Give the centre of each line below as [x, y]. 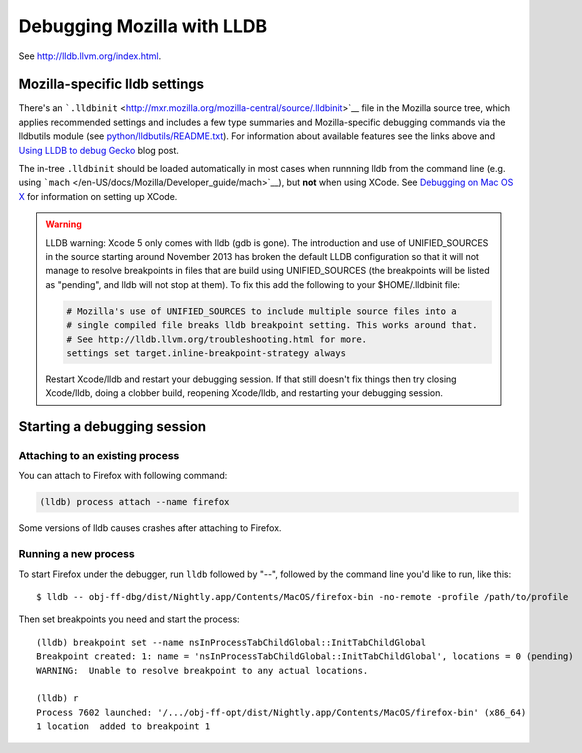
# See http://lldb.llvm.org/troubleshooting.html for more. [217, 339]
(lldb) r [57, 698]
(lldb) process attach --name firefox [134, 502]
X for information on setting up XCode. [98, 196]
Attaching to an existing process [99, 456]
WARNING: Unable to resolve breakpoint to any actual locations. [202, 670]
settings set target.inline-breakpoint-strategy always [206, 353]
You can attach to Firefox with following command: [123, 476]
